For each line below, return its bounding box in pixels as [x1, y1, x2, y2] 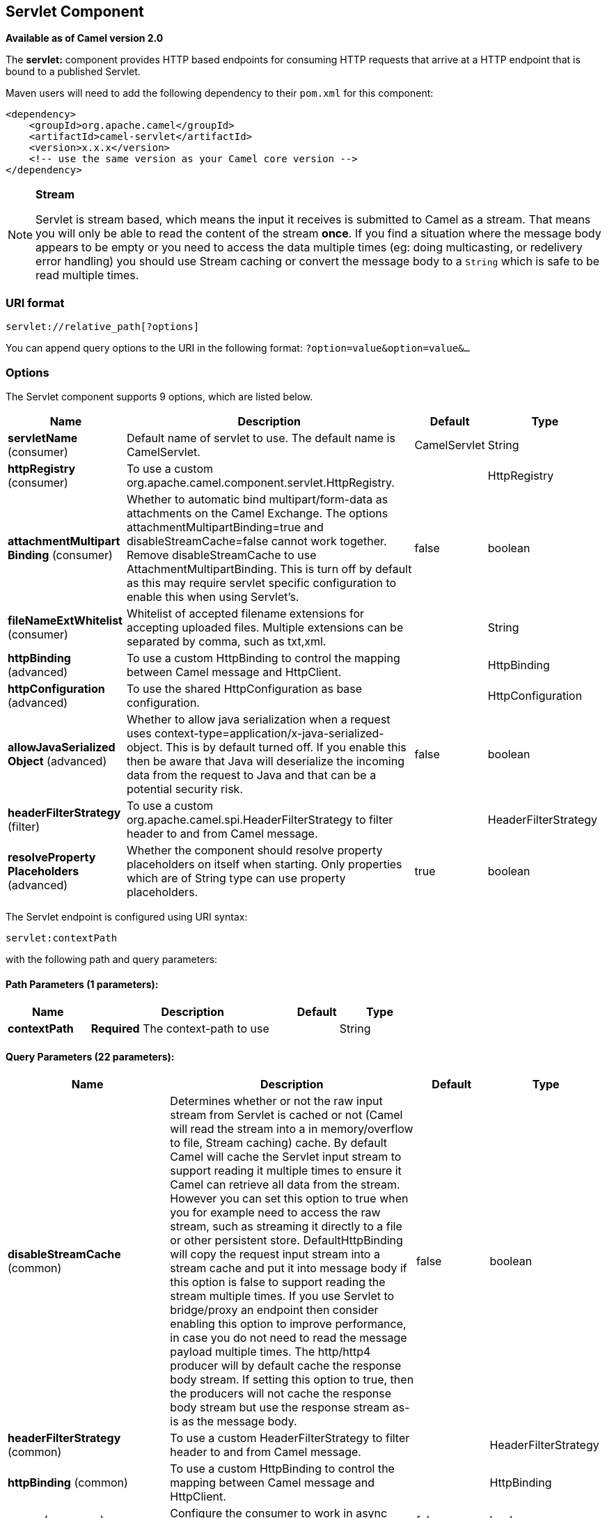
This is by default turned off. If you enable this [166, 740, 407, 754]
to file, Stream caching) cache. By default [170, 1136, 388, 1150]
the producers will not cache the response [170, 1386, 392, 1401]
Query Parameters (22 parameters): [6, 1050, 175, 1063]
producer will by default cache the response [170, 1359, 402, 1373]
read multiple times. [36, 268, 139, 283]
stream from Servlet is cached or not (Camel [170, 1108, 403, 1122]
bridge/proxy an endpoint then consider [170, 1303, 379, 1317]
